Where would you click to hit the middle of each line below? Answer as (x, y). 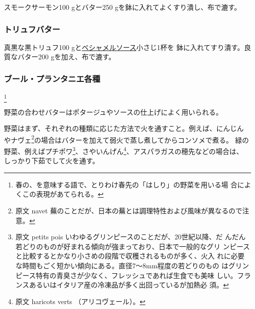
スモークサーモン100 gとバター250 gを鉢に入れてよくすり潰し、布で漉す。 (123, 7)
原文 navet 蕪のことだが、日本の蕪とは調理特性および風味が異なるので (129, 211)
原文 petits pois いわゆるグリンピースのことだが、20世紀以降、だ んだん (130, 237)
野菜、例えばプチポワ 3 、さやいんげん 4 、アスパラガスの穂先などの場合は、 (124, 150)
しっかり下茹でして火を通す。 (52, 161)
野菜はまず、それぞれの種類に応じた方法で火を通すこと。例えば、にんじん (124, 128)
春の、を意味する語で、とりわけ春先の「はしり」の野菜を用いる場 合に (130, 184)
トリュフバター (32, 29)
